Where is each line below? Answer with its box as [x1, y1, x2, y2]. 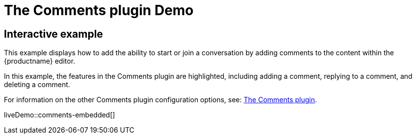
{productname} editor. [4, 57, 76, 66]
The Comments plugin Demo [4, 2, 194, 19]
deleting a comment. [4, 80, 70, 89]
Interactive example [4, 27, 103, 40]
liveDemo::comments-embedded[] [4, 111, 115, 119]
